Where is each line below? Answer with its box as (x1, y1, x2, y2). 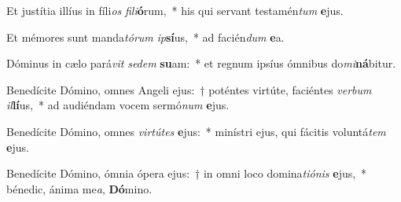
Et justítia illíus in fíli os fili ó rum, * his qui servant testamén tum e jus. (6, 2, 344, 18)
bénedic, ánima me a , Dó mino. (6, 180, 153, 196)
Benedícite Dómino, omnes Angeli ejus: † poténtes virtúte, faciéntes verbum (6, 81, 372, 97)
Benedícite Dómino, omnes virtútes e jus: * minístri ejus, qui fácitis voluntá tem (6, 123, 386, 139)
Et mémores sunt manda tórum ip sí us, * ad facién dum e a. (6, 28, 285, 45)
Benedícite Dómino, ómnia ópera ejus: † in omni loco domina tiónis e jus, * (6, 165, 367, 182)
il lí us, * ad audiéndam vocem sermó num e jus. (6, 97, 230, 113)
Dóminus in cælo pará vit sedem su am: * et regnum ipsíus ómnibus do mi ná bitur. (6, 55, 396, 72)
